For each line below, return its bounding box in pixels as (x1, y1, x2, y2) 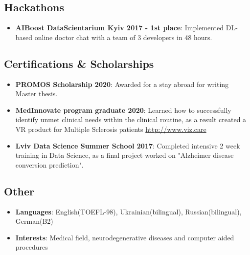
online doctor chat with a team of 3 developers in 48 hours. (34, 32, 212, 42)
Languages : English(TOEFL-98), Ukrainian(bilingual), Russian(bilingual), (15, 206, 242, 216)
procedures (15, 242, 48, 252)
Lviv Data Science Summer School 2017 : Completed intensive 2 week (15, 140, 240, 150)
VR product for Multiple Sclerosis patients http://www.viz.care (15, 124, 206, 134)
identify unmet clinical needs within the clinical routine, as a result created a (15, 114, 247, 125)
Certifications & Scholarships (4, 56, 154, 71)
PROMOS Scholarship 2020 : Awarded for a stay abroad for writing (15, 79, 229, 89)
